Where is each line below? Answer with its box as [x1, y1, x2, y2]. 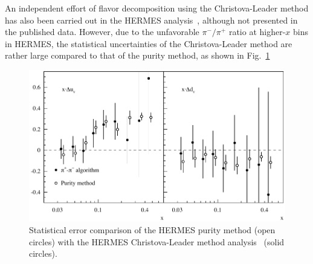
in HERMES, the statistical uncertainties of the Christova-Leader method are [5, 37, 292, 50]
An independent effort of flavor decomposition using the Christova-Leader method [5, 2, 309, 14]
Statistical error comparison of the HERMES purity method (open [29, 223, 276, 236]
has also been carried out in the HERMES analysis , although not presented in [5, 13, 298, 26]
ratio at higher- [228, 25, 286, 38]
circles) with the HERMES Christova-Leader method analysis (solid [29, 235, 285, 248]
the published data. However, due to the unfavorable [5, 25, 199, 38]
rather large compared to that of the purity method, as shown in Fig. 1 [5, 49, 270, 62]
